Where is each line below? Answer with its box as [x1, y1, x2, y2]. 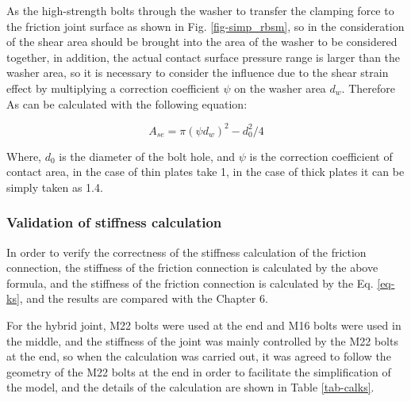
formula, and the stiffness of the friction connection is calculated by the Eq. [6, 274, 374, 291]
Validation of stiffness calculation [6, 212, 222, 232]
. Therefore [341, 79, 395, 96]
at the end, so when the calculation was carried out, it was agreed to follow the [6, 348, 391, 365]
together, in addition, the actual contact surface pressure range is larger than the [6, 48, 401, 65]
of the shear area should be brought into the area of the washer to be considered [6, 33, 398, 50]
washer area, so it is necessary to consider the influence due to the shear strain [6, 64, 389, 81]
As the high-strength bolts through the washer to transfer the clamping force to [6, 2, 394, 18]
